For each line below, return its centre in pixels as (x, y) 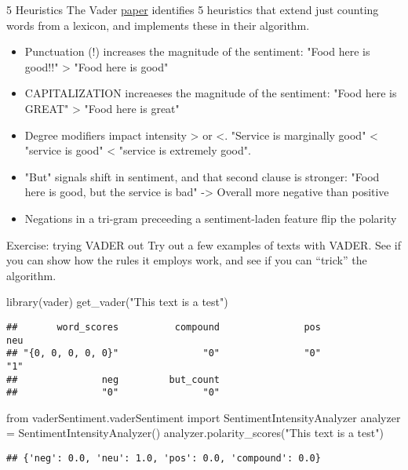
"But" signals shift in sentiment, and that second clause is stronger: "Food (202, 176)
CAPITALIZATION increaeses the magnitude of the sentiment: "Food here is (211, 93)
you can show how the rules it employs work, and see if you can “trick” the (187, 260)
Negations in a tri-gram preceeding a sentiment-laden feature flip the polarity (211, 218)
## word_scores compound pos (164, 327)
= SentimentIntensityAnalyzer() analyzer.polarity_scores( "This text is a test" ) (195, 433)
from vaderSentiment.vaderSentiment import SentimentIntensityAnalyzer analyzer (204, 417)
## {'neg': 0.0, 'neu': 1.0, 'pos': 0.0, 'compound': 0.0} (164, 459)
